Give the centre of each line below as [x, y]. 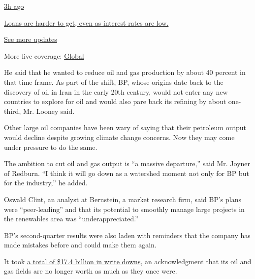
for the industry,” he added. [46, 183]
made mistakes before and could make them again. [80, 245]
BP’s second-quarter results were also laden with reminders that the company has [127, 235]
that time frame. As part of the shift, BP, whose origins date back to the [114, 82]
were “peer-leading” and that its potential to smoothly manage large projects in [124, 209]
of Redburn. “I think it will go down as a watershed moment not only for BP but [127, 173]
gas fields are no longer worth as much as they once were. [91, 271]
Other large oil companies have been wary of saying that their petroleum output [125, 127]
